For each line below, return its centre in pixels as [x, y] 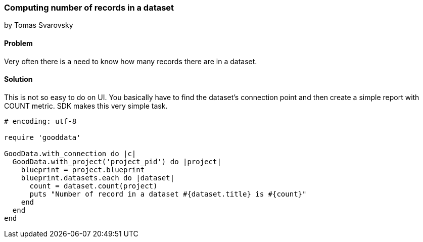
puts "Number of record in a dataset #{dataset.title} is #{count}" [168, 194]
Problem [18, 43]
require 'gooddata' [42, 137]
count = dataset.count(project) [93, 186]
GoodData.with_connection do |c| [70, 153]
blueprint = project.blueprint [83, 170]
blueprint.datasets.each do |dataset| [98, 178]
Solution [18, 79]
